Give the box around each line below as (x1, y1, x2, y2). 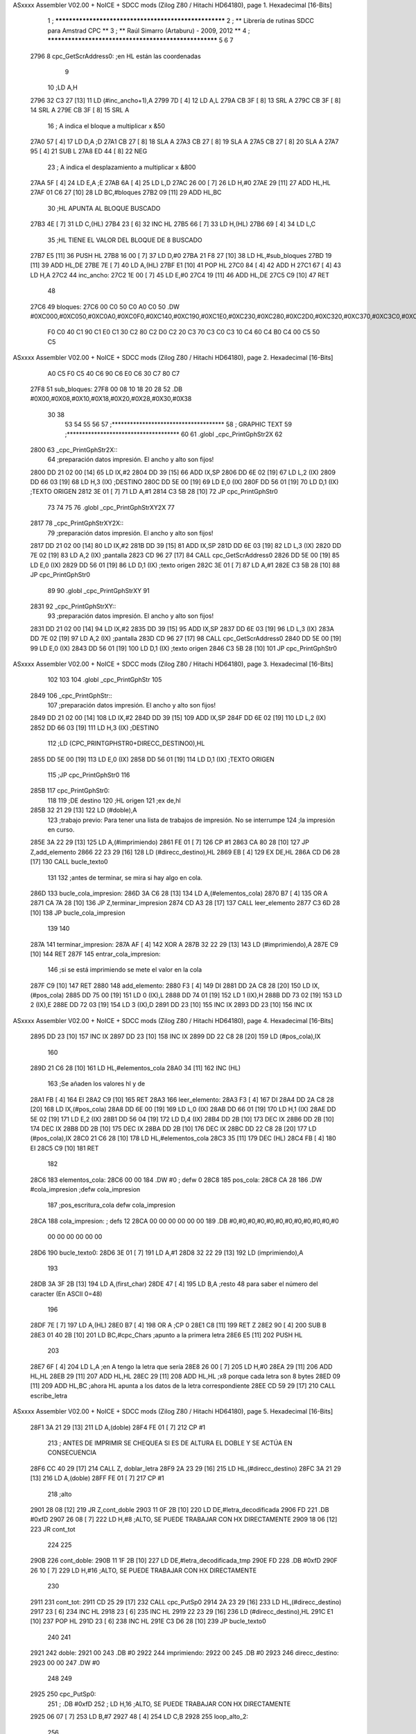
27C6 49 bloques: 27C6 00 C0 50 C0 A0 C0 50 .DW (30, 302, 180, 311)
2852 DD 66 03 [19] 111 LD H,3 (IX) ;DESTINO (30, 723, 159, 732)
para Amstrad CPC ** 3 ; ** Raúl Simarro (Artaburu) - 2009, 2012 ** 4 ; (47, 26, 250, 35)
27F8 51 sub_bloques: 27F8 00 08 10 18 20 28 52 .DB (30, 385, 183, 393)
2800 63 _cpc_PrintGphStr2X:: (30, 445, 118, 454)
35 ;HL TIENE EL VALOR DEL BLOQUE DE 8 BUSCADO (47, 236, 202, 244)
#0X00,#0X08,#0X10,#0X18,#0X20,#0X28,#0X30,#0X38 (30, 395, 192, 403)
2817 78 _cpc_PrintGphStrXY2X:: (30, 519, 124, 527)
